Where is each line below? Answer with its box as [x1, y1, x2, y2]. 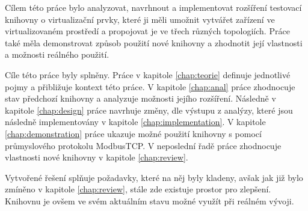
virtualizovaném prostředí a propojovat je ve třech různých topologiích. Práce [5, 25, 290, 37]
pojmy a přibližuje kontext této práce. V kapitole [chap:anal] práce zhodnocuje [5, 80, 295, 93]
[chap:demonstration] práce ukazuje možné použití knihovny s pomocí [5, 127, 262, 139]
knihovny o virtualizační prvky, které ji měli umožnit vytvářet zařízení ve [5, 13, 275, 25]
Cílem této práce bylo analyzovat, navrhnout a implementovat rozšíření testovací [5, 1, 302, 13]
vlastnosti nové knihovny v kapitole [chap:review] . [5, 151, 188, 164]
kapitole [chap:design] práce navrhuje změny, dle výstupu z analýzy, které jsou [5, 103, 293, 116]
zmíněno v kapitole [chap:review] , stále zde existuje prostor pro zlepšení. [5, 183, 271, 195]
